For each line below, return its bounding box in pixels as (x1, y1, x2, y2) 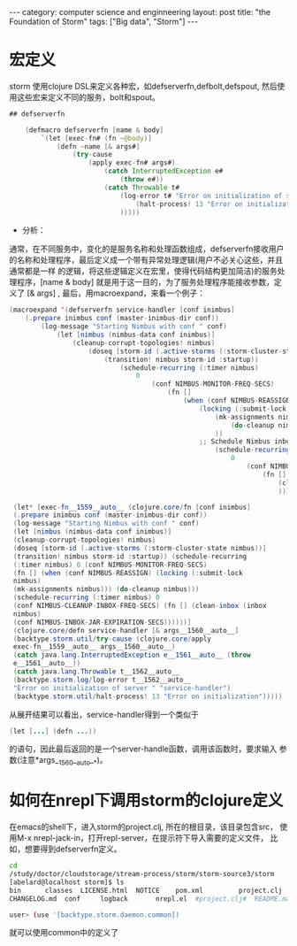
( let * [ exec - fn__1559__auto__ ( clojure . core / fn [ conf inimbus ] (12, 503, 251, 511)
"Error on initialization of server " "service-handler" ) (12, 683, 232, 692)
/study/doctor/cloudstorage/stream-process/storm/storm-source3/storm (9, 870, 275, 879)
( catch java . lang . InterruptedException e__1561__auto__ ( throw (12, 650, 251, 660)
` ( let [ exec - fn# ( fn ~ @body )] (41, 134, 152, 142)
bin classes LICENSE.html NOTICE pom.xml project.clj (9, 886, 283, 895)
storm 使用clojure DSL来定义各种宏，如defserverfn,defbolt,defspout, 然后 (9, 81, 278, 91)
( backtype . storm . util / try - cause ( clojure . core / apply (12, 635, 212, 643)
